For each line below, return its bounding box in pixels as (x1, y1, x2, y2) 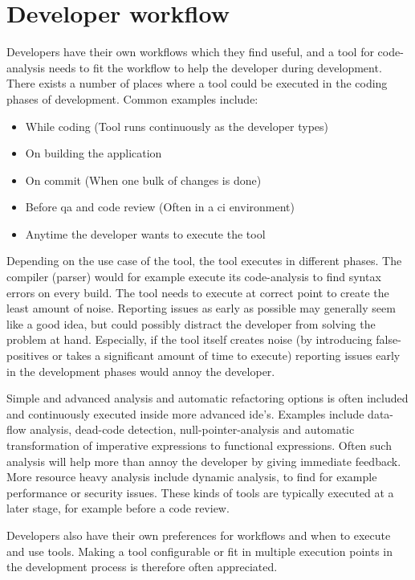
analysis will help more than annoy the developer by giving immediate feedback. (6, 452, 401, 469)
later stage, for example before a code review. (6, 500, 230, 517)
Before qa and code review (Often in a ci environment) (25, 198, 295, 215)
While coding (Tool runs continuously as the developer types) (25, 117, 329, 134)
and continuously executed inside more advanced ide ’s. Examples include (6, 405, 364, 422)
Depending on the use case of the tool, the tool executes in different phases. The (6, 252, 402, 269)
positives (6, 347, 49, 364)
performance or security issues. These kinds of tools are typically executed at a (6, 484, 394, 500)
